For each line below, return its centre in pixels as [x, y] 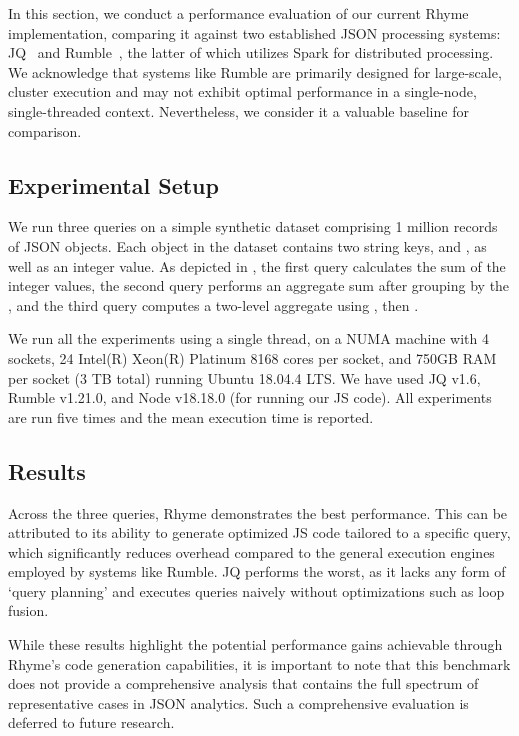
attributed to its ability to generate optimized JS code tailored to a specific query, [259, 532]
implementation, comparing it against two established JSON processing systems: [254, 32]
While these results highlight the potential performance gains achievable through [255, 644]
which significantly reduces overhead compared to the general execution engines [251, 551]
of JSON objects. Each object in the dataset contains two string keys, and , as [247, 245]
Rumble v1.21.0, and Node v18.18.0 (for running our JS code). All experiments [250, 397]
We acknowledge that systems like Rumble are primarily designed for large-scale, [255, 71]
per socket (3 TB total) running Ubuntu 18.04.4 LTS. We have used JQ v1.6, [244, 377]
